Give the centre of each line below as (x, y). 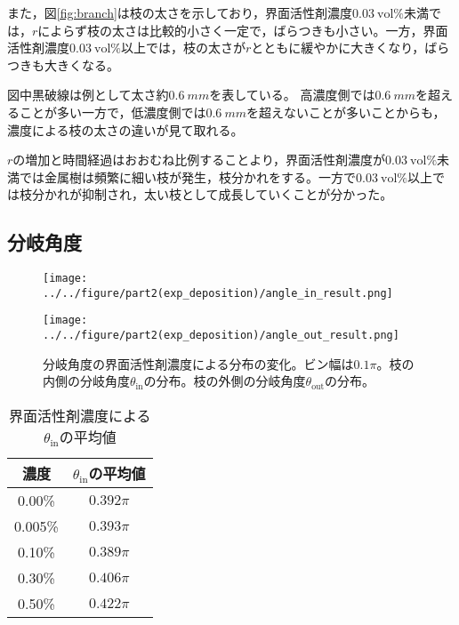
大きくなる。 (81, 64)
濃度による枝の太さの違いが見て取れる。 (125, 129)
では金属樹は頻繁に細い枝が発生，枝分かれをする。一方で (187, 176)
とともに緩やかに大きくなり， (338, 48)
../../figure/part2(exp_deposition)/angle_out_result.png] (221, 336)
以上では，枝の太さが (183, 48)
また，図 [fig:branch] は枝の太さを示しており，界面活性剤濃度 (180, 12)
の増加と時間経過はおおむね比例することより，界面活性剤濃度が (199, 160)
